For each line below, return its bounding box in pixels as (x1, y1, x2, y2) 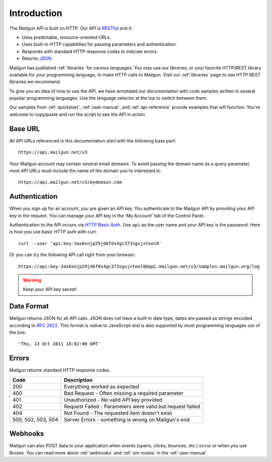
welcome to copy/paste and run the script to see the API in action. (9, 111, 147, 117)
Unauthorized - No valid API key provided (63, 396, 163, 403)
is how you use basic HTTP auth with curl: (9, 229, 97, 235)
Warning (23, 277, 41, 283)
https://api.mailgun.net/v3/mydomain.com (18, 179, 122, 185)
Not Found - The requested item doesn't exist (63, 409, 172, 416)
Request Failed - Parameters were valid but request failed (63, 403, 200, 410)
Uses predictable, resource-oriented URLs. (22, 34, 111, 40)
